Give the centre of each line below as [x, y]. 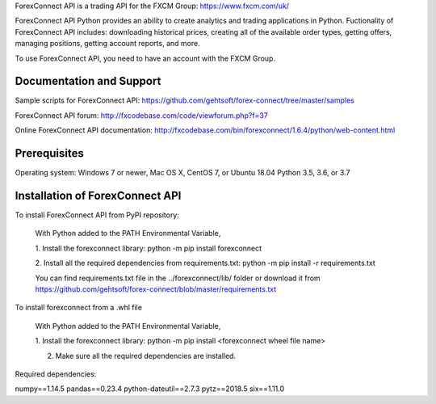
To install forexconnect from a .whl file [79, 308]
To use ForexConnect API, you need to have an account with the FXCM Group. [145, 58]
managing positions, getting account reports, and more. [108, 44]
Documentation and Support [88, 81]
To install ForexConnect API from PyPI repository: [97, 215]
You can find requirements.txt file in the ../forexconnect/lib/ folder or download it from [178, 278]
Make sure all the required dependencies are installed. [146, 356]
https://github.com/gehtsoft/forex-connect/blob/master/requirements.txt [156, 289]
